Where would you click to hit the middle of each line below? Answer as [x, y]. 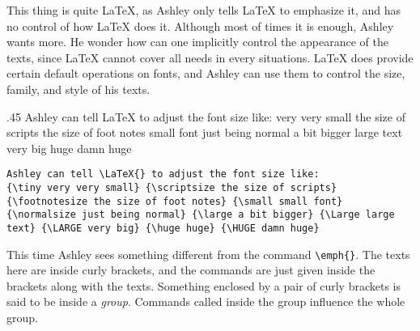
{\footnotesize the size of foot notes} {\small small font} [175, 201]
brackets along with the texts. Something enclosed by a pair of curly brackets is [204, 285]
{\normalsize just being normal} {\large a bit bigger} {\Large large [201, 215]
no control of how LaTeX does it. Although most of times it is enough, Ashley [200, 25]
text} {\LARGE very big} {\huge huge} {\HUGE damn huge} [163, 228]
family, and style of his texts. [78, 89]
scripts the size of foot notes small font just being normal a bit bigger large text [205, 132]
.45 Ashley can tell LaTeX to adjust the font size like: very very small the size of [206, 116]
